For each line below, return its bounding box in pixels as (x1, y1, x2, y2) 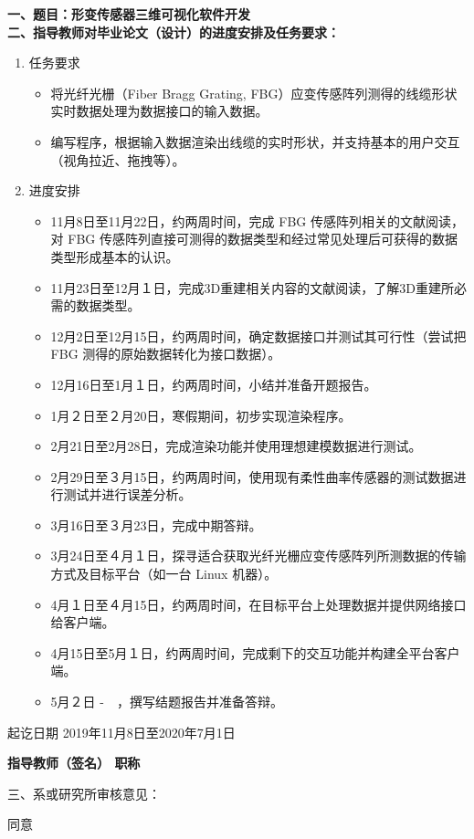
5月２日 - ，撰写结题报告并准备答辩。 (50, 692, 283, 711)
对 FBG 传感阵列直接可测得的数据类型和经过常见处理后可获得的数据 (50, 229, 458, 248)
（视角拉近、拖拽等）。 (50, 150, 185, 169)
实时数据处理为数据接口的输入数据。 (50, 101, 269, 121)
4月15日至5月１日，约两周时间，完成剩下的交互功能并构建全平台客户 (50, 643, 460, 662)
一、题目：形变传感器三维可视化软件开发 (7, 5, 250, 23)
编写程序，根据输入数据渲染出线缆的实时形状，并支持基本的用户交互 (50, 131, 460, 151)
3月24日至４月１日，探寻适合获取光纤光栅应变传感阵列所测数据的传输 (50, 546, 467, 565)
